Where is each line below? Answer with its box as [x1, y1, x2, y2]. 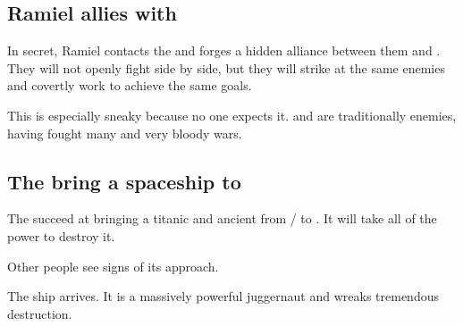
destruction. [7, 304, 72, 322]
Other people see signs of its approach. [7, 256, 219, 275]
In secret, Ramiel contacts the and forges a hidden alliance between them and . [7, 41, 441, 60]
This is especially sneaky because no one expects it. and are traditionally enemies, [7, 105, 457, 124]
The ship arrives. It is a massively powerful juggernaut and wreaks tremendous [7, 287, 439, 305]
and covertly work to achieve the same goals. [7, 76, 252, 95]
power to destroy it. [7, 226, 115, 245]
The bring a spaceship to [7, 167, 241, 195]
